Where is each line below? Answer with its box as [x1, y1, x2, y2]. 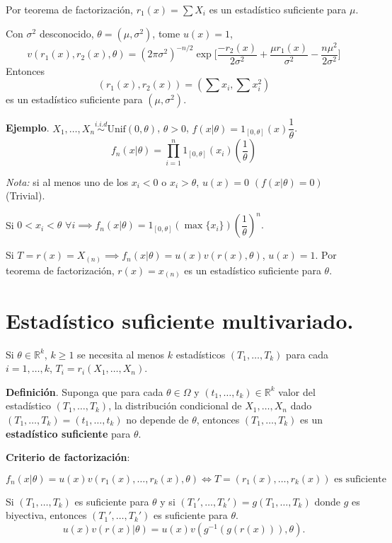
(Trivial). [6, 188, 45, 203]
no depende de [126, 411, 189, 426]
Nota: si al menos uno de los [6, 174, 129, 189]
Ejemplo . [6, 120, 50, 135]
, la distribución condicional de [108, 398, 242, 413]
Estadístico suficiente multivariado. [6, 305, 354, 334]
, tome [152, 25, 180, 40]
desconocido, [39, 25, 94, 40]
